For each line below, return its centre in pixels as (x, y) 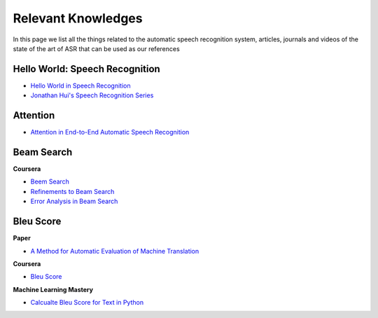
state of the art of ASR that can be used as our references (96, 48)
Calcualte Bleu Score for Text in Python (87, 303)
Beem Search (50, 181)
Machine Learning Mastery (53, 289)
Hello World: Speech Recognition (86, 69)
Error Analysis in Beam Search (74, 201)
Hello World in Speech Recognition (80, 85)
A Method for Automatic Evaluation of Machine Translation (115, 251)
